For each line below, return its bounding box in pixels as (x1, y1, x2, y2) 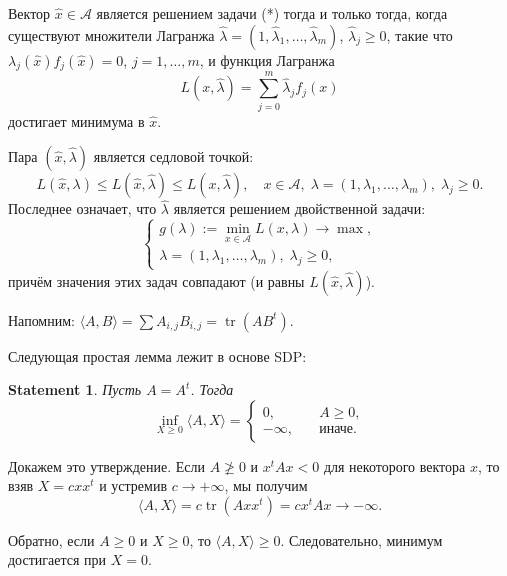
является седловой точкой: (93, 146, 254, 167)
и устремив (99, 475, 168, 496)
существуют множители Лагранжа (8, 24, 215, 45)
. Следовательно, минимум (280, 529, 443, 550)
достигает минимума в (8, 110, 145, 131)
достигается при (8, 549, 107, 570)
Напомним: (8, 309, 75, 330)
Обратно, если (8, 529, 95, 550)
